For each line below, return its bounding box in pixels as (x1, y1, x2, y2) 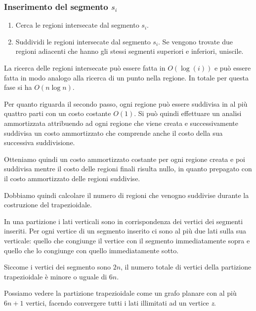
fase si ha (4, 82, 32, 92)
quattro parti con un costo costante (4, 108, 111, 118)
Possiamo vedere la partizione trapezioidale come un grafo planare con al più (4, 288, 237, 298)
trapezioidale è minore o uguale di (4, 271, 107, 281)
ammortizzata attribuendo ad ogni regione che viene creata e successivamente (4, 117, 238, 128)
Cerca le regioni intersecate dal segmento (15, 20, 139, 30)
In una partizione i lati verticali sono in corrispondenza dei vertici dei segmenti (4, 216, 243, 226)
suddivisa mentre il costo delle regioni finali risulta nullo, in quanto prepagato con (4, 163, 252, 174)
